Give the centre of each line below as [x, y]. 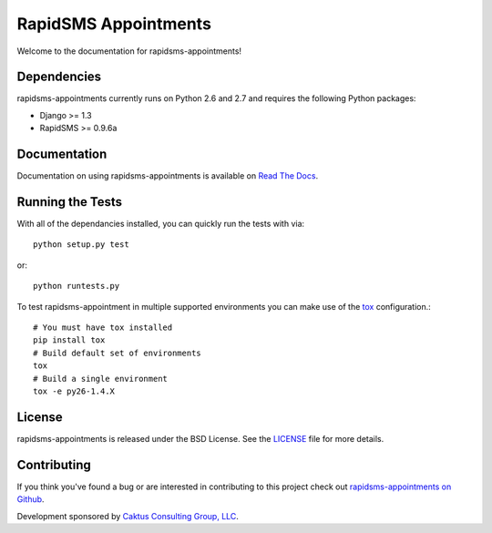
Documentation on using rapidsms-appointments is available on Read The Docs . [168, 176]
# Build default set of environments [118, 353]
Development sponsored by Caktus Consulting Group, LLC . [128, 516]
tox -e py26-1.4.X [74, 391]
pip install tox [69, 340]
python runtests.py [77, 286]
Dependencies [59, 77]
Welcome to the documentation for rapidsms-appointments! [129, 51]
